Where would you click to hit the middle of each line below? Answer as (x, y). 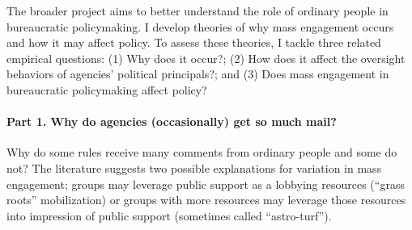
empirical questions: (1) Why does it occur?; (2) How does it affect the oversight (206, 58)
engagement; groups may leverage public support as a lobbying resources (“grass (206, 184)
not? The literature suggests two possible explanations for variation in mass (194, 167)
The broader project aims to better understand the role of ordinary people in (198, 10)
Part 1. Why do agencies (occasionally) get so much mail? (172, 121)
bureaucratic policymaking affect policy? (107, 89)
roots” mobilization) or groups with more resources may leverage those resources (206, 200)
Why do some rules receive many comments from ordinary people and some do (202, 152)
